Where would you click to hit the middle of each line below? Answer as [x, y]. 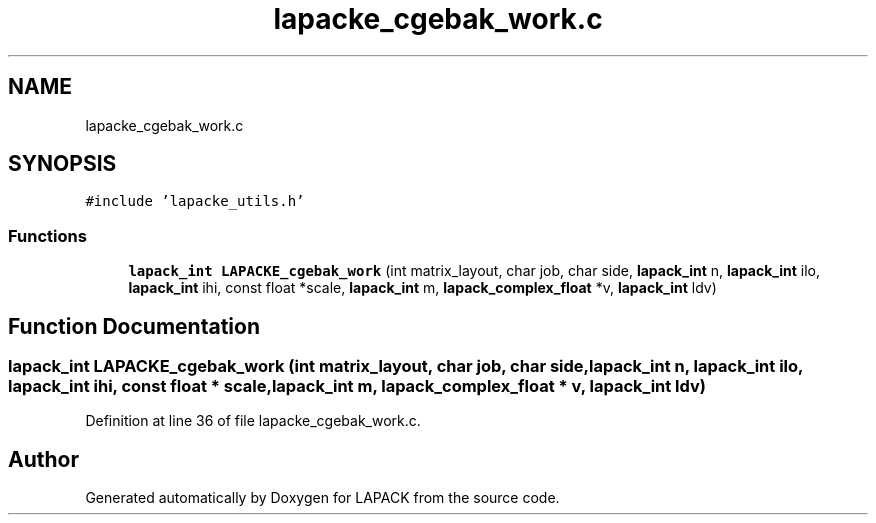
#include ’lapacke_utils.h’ [195, 201]
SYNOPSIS [62, 164]
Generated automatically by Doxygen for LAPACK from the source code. [322, 498]
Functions [47, 235]
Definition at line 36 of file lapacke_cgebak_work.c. [253, 421]
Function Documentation [134, 326]
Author [43, 459]
